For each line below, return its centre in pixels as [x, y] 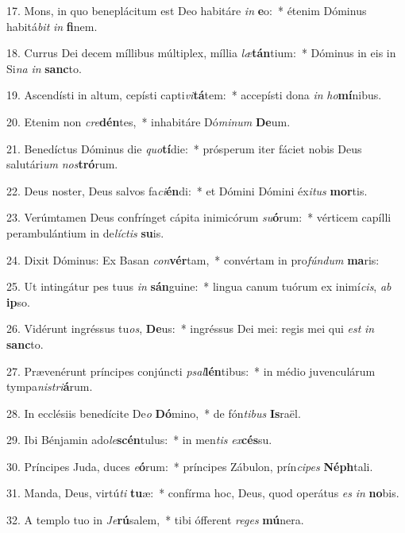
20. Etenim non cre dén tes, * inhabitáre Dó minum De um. [148, 121]
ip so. [18, 301]
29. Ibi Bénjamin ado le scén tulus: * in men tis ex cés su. [139, 440]
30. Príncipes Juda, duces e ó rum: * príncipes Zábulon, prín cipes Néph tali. [190, 466]
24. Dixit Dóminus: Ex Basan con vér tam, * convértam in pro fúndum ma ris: [193, 259]
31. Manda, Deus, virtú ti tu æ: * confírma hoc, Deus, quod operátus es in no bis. [203, 493]
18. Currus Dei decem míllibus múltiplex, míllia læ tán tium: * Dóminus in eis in [201, 53]
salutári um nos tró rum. [62, 164]
